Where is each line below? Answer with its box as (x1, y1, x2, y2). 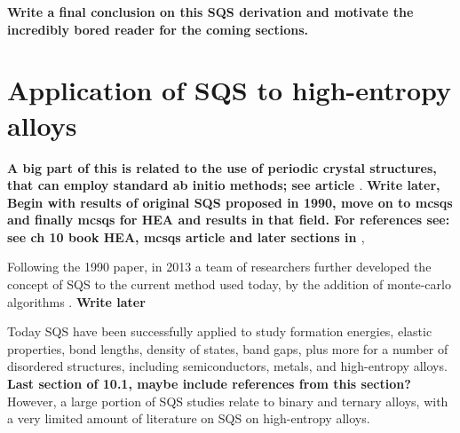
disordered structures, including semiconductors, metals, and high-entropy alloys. (7, 357, 448, 375)
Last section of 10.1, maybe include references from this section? (7, 374, 411, 393)
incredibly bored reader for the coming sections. (7, 20, 308, 38)
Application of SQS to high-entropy (7, 72, 451, 108)
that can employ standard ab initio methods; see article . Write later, (7, 176, 440, 194)
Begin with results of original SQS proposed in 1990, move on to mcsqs (7, 193, 453, 211)
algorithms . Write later (7, 292, 146, 311)
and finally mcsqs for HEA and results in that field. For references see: (7, 210, 450, 229)
